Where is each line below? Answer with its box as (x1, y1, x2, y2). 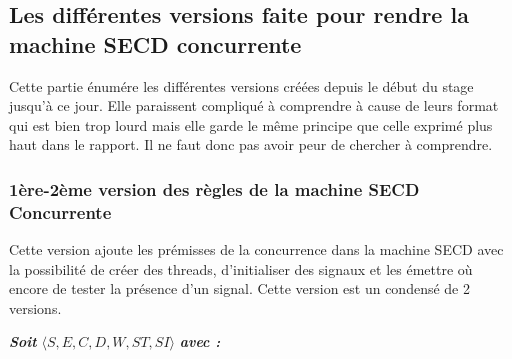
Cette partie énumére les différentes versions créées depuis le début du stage (9, 75, 474, 96)
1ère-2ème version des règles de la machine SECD (9, 176, 420, 201)
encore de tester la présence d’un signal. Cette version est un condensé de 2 (9, 278, 470, 299)
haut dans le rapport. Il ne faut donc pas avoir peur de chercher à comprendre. (9, 134, 493, 155)
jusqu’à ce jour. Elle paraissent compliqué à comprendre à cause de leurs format (9, 95, 499, 116)
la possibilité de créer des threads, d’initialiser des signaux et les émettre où (9, 258, 473, 279)
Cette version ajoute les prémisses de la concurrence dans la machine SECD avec (9, 239, 504, 260)
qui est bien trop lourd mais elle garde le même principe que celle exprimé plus (9, 114, 493, 135)
